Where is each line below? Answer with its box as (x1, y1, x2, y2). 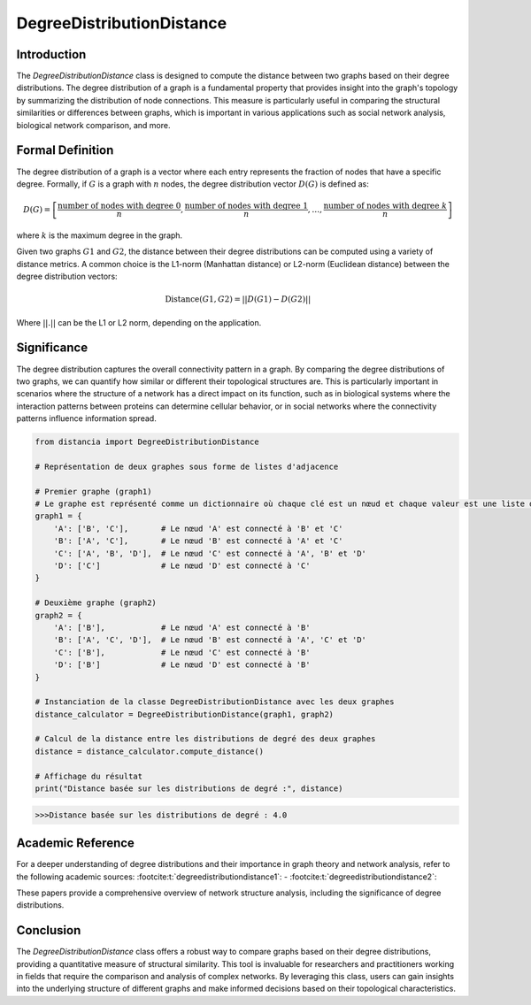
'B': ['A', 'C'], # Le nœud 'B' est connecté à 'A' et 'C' (53, 536, 343, 546)
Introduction (16, 47, 87, 62)
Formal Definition (16, 142, 114, 158)
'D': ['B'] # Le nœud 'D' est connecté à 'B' (53, 660, 311, 670)
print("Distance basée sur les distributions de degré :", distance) (35, 784, 343, 794)
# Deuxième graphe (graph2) (35, 598, 157, 608)
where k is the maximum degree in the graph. (16, 230, 183, 241)
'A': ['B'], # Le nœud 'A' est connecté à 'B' (53, 622, 311, 633)
